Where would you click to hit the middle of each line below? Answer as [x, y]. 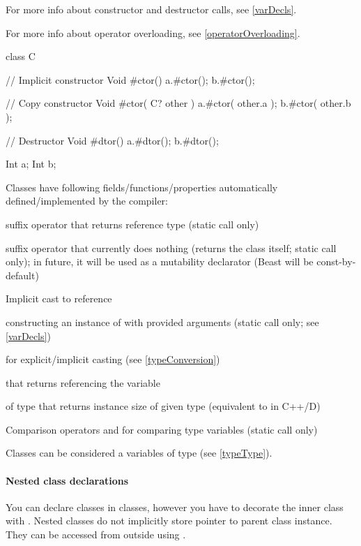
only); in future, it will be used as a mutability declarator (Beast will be [160, 261]
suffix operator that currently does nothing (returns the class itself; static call [171, 248]
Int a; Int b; [31, 164]
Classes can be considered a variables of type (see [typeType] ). [139, 453]
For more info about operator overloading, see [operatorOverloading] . [153, 32]
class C [21, 56]
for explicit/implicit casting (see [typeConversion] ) [113, 359]
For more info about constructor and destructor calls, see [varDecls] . [151, 9]
